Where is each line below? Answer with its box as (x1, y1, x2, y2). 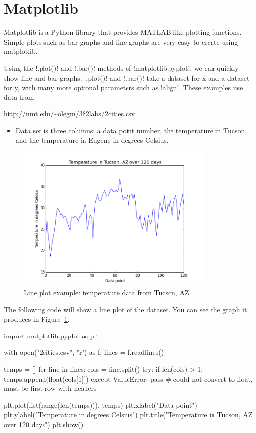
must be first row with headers (4, 383, 97, 393)
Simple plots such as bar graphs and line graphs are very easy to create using (4, 36, 238, 47)
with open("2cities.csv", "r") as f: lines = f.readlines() (4, 347, 164, 357)
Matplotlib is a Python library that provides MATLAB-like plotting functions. (4, 27, 242, 37)
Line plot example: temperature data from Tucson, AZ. (24, 287, 191, 297)
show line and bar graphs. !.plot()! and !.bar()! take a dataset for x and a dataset (4, 72, 250, 83)
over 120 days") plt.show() (4, 419, 84, 429)
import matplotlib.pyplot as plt (4, 330, 99, 340)
